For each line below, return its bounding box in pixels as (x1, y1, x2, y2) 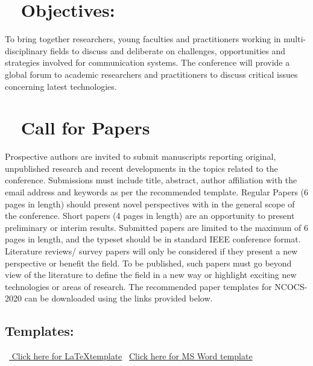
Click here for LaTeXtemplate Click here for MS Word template (11, 350, 253, 362)
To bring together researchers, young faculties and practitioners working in (5, 33, 281, 45)
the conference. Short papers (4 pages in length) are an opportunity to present (5, 209, 295, 222)
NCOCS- (274, 280, 308, 292)
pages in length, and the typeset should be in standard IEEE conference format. (5, 233, 301, 245)
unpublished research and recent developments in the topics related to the (5, 162, 278, 174)
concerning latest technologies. (5, 80, 117, 92)
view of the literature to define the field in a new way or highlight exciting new (5, 268, 297, 281)
